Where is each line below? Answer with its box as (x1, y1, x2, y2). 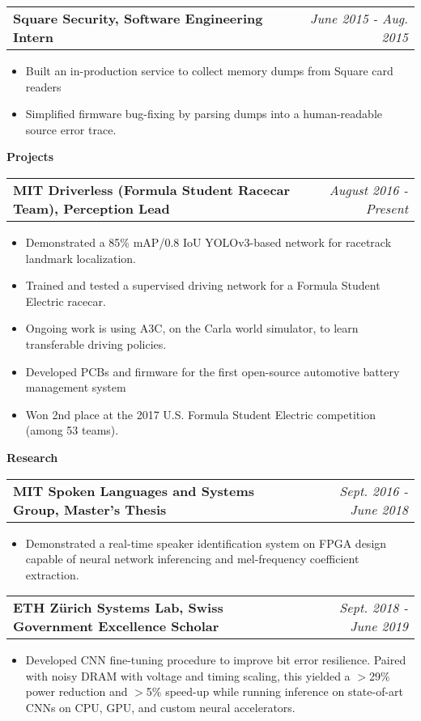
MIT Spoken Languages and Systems (13, 481, 255, 500)
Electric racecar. (25, 292, 106, 309)
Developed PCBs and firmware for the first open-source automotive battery (25, 363, 400, 380)
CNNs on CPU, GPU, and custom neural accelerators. (25, 699, 296, 716)
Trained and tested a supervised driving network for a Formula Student (25, 277, 381, 294)
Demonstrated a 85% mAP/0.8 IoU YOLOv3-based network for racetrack (25, 233, 392, 250)
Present (365, 198, 408, 218)
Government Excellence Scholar (13, 617, 219, 636)
